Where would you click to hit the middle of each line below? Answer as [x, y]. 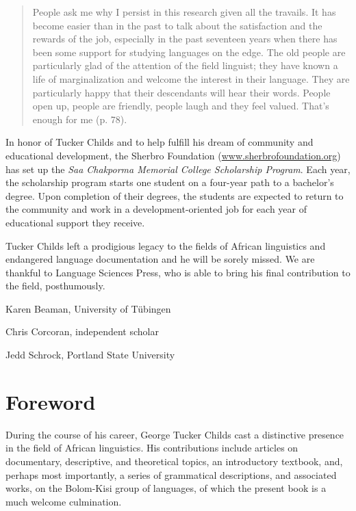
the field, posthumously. [55, 286]
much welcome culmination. [64, 501]
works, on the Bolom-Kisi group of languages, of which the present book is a [166, 488]
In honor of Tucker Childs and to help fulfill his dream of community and [160, 142]
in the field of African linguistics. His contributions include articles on [152, 448]
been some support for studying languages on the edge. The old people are [189, 52]
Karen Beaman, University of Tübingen [88, 308]
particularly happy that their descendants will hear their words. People [181, 92]
